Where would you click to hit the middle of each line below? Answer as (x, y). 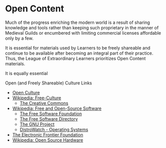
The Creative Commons (44, 103)
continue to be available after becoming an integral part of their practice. (79, 53)
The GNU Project (37, 124)
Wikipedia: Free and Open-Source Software (57, 108)
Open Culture (26, 92)
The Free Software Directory (49, 119)
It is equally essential (27, 73)
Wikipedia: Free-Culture (37, 98)
